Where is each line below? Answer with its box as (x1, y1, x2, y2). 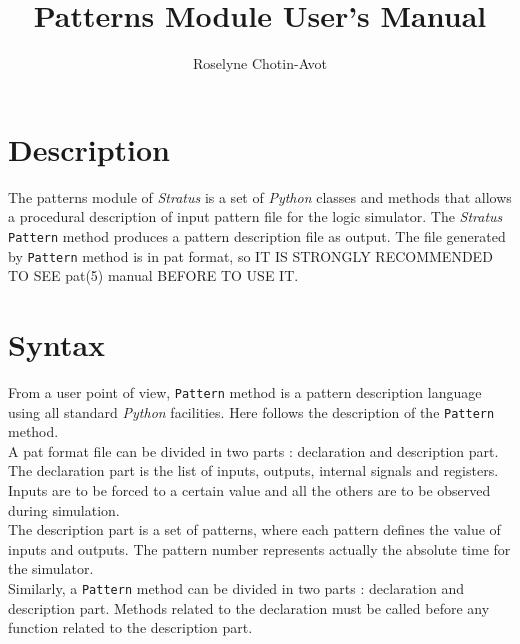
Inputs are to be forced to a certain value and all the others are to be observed (8, 479, 491, 500)
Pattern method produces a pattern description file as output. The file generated (8, 225, 506, 246)
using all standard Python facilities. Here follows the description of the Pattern (8, 401, 495, 422)
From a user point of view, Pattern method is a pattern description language (8, 381, 482, 402)
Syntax (8, 323, 106, 364)
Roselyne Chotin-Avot (192, 53, 328, 74)
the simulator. (8, 558, 94, 579)
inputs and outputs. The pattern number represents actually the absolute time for (8, 538, 511, 559)
